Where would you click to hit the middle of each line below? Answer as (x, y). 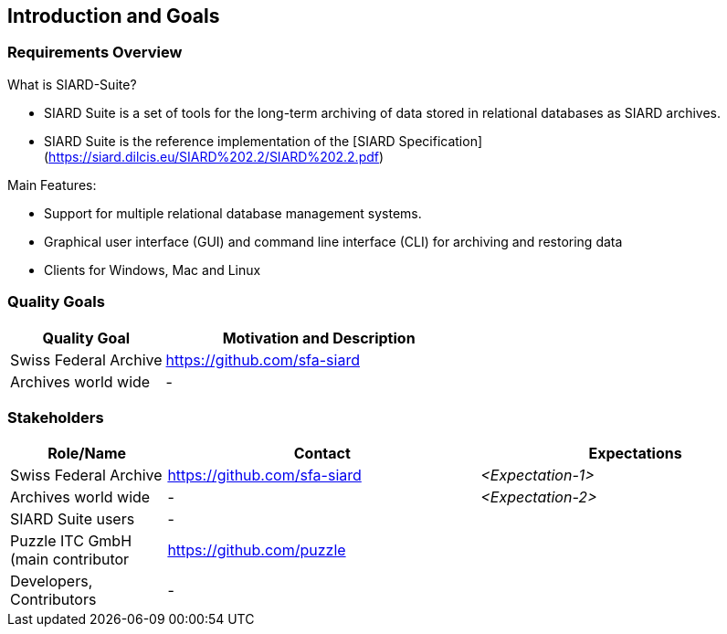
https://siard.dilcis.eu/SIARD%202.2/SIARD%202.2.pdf (214, 156)
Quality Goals (56, 302)
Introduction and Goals (114, 16)
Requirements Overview (95, 53)
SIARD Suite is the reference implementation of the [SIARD (220, 141)
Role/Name (87, 454)
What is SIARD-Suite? (72, 84)
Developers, (52, 581)
